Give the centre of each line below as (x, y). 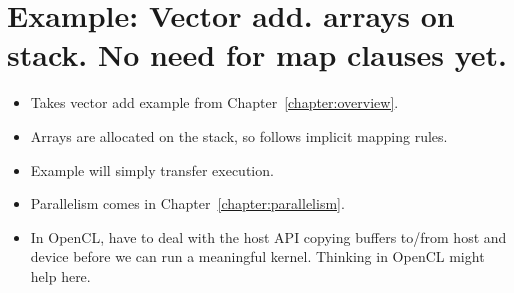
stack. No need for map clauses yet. (257, 54)
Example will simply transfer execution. (152, 169)
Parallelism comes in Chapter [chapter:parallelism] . (187, 203)
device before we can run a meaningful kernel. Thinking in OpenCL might (257, 256)
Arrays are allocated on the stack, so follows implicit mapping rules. (239, 135)
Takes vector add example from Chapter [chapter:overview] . (214, 102)
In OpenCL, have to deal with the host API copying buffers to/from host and (268, 236)
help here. (60, 275)
